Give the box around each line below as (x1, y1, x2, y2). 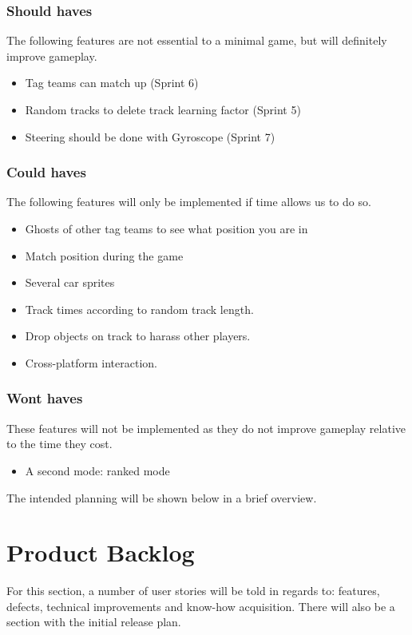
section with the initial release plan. (6, 613, 181, 630)
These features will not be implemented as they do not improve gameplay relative (6, 419, 406, 436)
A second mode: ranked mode (25, 462, 170, 478)
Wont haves (6, 388, 83, 408)
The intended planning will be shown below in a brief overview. (6, 489, 317, 506)
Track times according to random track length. (25, 300, 254, 317)
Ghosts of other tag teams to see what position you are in (25, 220, 308, 236)
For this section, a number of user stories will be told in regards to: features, (6, 582, 380, 599)
